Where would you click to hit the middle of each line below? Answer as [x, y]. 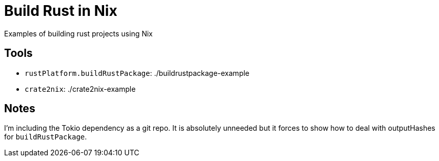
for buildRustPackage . [46, 137]
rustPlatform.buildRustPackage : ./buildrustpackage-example [137, 73]
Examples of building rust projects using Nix [78, 33]
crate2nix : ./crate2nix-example [80, 89]
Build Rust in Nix [61, 11]
